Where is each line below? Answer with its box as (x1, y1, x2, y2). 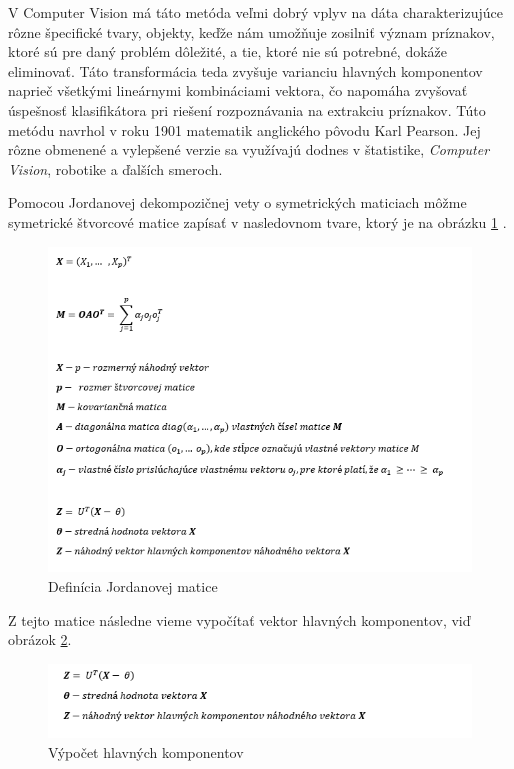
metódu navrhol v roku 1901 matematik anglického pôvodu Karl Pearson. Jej (8, 119, 481, 140)
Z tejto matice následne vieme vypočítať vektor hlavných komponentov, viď (8, 609, 471, 630)
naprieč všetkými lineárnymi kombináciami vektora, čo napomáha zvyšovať (8, 80, 468, 101)
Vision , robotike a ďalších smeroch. (8, 158, 223, 179)
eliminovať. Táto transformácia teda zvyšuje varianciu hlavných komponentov (8, 60, 483, 81)
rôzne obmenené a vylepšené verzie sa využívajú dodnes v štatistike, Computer (8, 139, 490, 160)
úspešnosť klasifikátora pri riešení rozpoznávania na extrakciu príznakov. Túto (8, 99, 486, 120)
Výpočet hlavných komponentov (48, 741, 244, 762)
